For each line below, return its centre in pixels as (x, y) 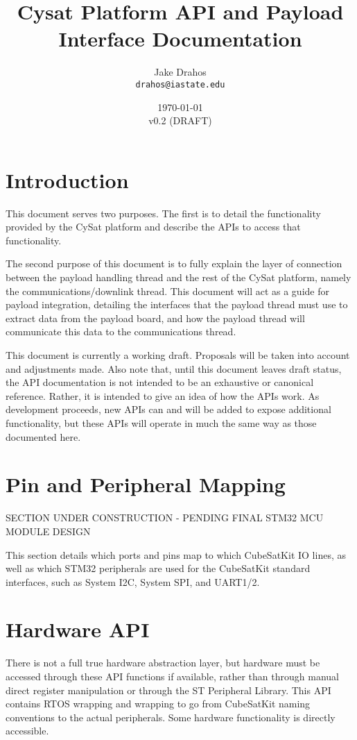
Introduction (67, 179)
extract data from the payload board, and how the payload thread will (155, 318)
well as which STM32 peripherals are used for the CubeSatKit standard (158, 568)
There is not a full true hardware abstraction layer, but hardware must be (163, 663)
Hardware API (78, 629)
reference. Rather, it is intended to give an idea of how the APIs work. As (163, 395)
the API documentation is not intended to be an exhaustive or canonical (160, 382)
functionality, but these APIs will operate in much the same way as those (161, 423)
